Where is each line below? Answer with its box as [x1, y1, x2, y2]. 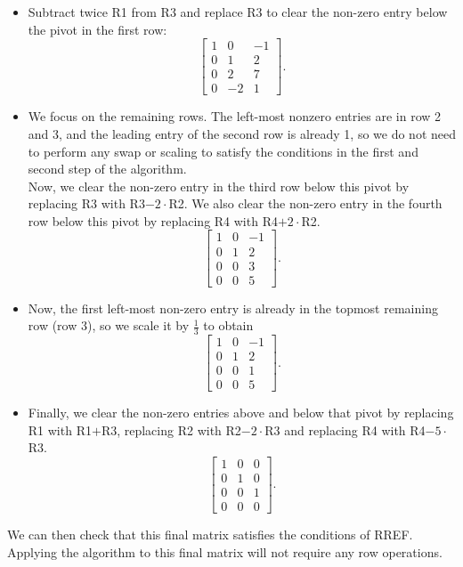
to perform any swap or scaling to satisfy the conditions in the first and [28, 142, 418, 160]
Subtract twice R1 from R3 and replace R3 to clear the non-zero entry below [28, 3, 448, 20]
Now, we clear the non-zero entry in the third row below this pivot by [28, 176, 410, 195]
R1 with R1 [28, 420, 92, 439]
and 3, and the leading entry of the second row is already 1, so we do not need [28, 124, 457, 142]
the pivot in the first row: [28, 20, 167, 38]
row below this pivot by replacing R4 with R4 [28, 211, 278, 230]
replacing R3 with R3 [28, 194, 145, 213]
